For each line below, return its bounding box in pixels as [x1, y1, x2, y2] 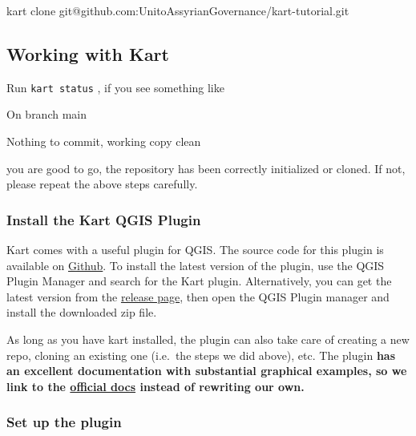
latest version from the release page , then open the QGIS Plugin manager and [6, 288, 390, 305]
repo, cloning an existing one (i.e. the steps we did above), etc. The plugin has [6, 346, 396, 363]
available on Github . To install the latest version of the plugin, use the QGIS [6, 256, 385, 273]
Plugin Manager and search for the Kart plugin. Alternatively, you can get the [6, 272, 392, 289]
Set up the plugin [6, 412, 122, 432]
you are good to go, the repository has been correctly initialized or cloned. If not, [6, 159, 406, 176]
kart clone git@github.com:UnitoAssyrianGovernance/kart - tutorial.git [6, 2, 349, 18]
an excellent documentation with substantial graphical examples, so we [6, 362, 407, 379]
